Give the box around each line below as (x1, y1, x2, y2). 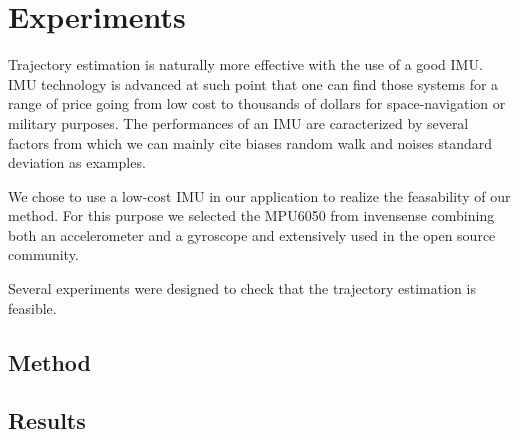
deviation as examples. (8, 152, 146, 173)
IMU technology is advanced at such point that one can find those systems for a (8, 73, 499, 94)
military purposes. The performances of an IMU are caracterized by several (8, 112, 469, 133)
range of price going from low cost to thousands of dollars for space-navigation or (8, 93, 506, 114)
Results (8, 405, 86, 436)
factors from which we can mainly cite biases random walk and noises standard (8, 132, 492, 153)
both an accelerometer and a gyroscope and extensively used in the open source (8, 224, 496, 245)
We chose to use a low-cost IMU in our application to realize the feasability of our (8, 185, 511, 206)
